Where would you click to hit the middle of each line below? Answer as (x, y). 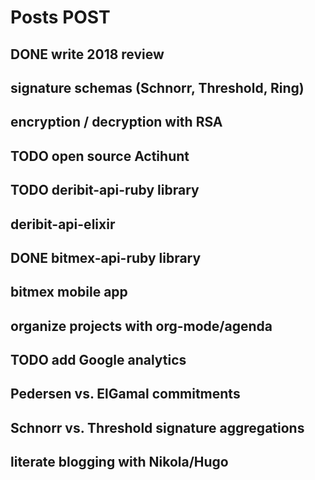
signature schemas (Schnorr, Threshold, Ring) (157, 87)
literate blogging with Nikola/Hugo (119, 462)
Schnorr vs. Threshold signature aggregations (157, 427)
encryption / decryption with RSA (116, 122)
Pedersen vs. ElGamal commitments (125, 394)
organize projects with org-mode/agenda (141, 326)
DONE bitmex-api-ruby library (106, 257)
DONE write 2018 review (87, 54)
